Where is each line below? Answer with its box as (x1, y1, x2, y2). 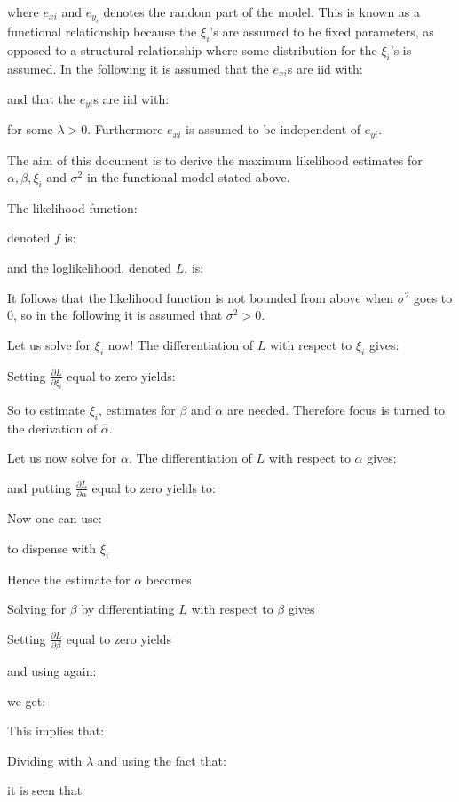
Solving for (7, 600, 67, 618)
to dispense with (7, 538, 97, 557)
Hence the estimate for (7, 569, 131, 588)
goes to (414, 288, 453, 306)
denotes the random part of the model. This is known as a (103, 3, 421, 20)
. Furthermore (87, 120, 163, 139)
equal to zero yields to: (91, 478, 216, 496)
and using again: (7, 662, 97, 680)
